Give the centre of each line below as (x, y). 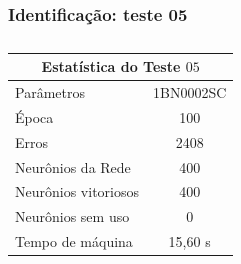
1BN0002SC (189, 92)
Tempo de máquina (74, 241)
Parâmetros (50, 92)
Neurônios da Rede (73, 166)
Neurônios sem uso (72, 216)
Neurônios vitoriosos (77, 191)
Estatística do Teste (111, 66)
